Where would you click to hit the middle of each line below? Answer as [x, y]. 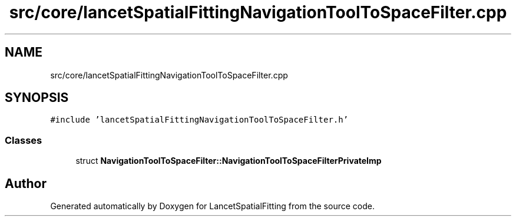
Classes [24, 140]
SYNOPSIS [37, 98]
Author [26, 183]
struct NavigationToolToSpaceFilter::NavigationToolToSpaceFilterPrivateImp [229, 161]
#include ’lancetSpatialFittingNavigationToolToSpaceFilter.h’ [199, 120]
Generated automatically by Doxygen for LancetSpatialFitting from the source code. [212, 206]
